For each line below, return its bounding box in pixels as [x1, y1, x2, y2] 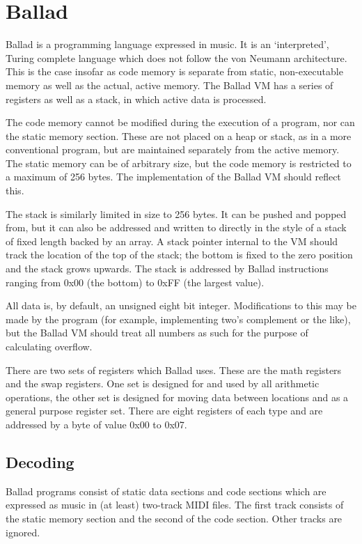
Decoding [6, 451, 74, 472]
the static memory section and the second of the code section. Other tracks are [6, 511, 343, 525]
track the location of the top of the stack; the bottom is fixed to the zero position [6, 247, 353, 262]
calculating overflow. [6, 339, 93, 353]
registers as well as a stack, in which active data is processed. [6, 91, 267, 106]
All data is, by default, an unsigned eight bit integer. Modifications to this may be [6, 298, 356, 313]
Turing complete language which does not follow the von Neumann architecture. [6, 50, 347, 65]
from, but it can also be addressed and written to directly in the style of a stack [6, 220, 347, 235]
